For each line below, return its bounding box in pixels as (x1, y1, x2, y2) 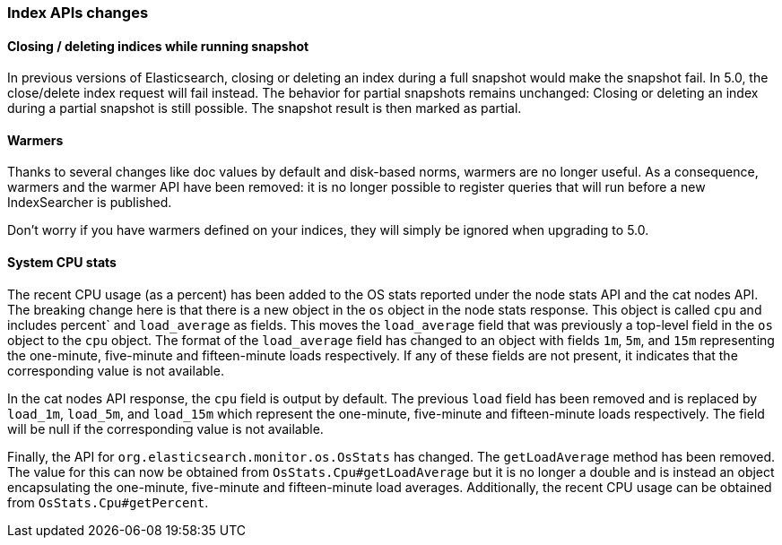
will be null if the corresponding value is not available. (7, 420, 324, 437)
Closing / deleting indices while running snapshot (7, 38, 309, 54)
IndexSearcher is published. (7, 195, 172, 211)
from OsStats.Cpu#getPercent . (7, 494, 209, 510)
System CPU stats (7, 255, 117, 271)
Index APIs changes (7, 4, 149, 22)
